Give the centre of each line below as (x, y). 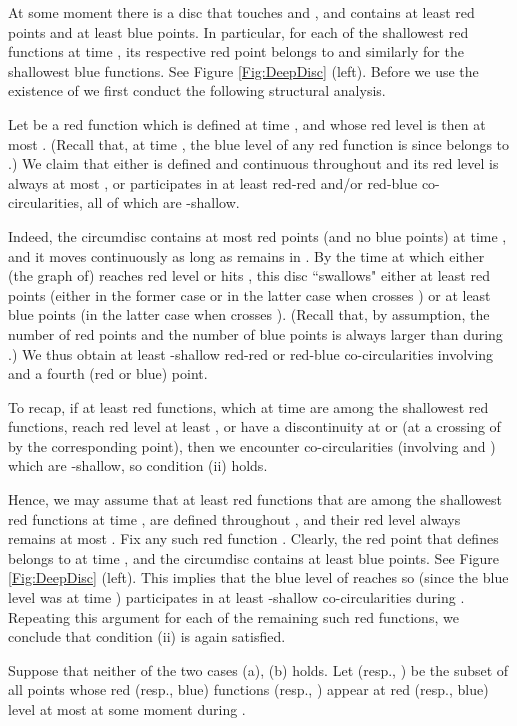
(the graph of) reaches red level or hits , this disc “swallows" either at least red (249, 275)
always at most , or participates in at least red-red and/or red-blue (213, 182)
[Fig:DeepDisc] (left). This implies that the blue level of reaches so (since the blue (258, 577)
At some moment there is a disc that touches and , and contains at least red (241, 12)
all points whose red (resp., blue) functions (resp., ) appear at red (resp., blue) (248, 689)
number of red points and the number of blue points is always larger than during (255, 333)
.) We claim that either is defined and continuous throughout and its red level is (253, 163)
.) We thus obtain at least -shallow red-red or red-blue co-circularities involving (251, 353)
